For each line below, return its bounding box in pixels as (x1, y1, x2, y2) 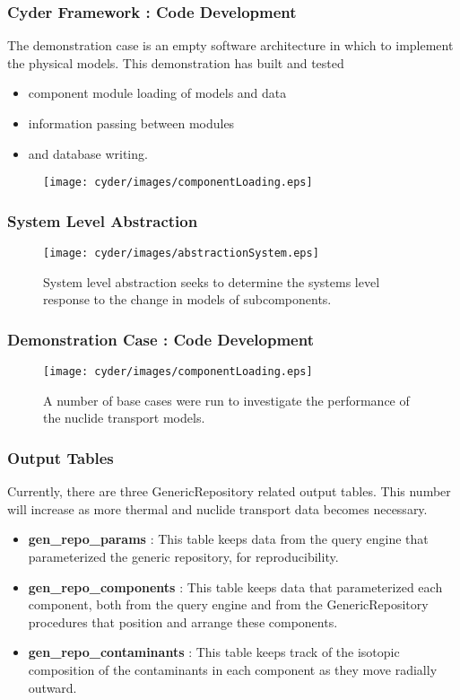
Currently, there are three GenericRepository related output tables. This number (7, 482, 451, 501)
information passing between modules (28, 114, 235, 132)
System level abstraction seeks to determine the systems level (43, 272, 380, 291)
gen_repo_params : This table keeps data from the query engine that (28, 529, 429, 548)
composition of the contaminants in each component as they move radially (28, 660, 438, 678)
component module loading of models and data (28, 83, 287, 102)
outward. (28, 678, 77, 696)
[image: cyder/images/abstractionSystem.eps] (43, 247, 319, 260)
